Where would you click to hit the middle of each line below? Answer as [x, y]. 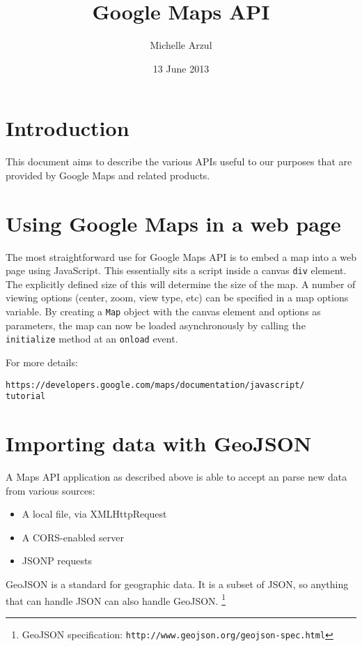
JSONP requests [57, 561]
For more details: [42, 362]
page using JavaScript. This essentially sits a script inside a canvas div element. [176, 270]
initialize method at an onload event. [92, 339]
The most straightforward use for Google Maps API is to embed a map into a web [181, 256]
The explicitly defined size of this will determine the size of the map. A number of [181, 284]
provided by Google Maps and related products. [108, 175]
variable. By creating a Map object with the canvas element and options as [163, 311]
